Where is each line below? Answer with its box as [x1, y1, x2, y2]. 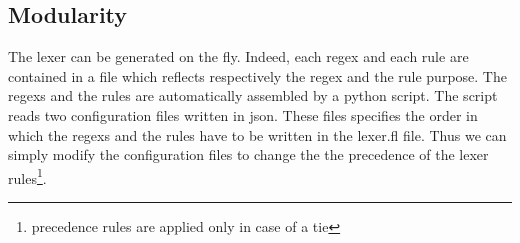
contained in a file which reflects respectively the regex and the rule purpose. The [8, 65, 507, 86]
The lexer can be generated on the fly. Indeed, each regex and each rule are [8, 46, 469, 67]
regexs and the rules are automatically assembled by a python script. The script [8, 85, 498, 106]
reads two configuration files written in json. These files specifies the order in [8, 104, 478, 125]
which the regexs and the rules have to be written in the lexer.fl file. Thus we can [8, 124, 507, 145]
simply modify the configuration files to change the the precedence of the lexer [8, 144, 489, 165]
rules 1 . [8, 164, 47, 188]
